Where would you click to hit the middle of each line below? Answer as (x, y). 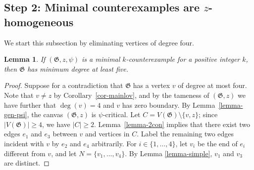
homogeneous (39, 21)
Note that (19, 95)
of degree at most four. (212, 85)
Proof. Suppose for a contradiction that (64, 85)
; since (208, 114)
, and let (64, 153)
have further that (30, 105)
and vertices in (107, 134)
